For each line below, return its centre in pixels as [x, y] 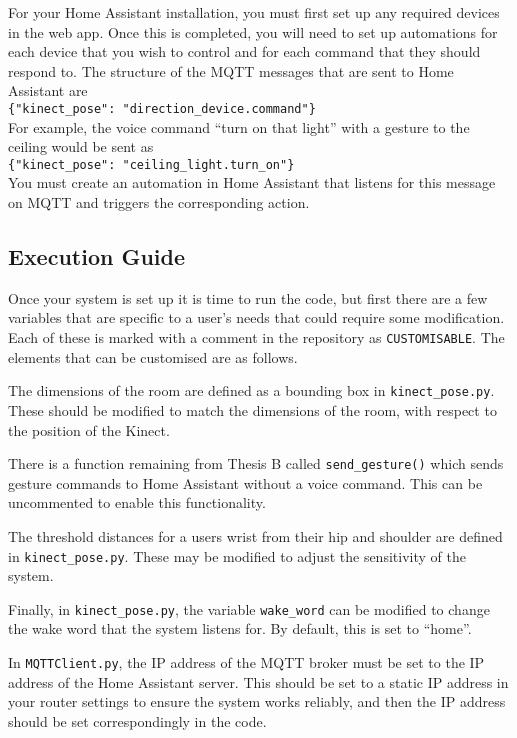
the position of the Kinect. [89, 429]
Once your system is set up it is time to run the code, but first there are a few [248, 297]
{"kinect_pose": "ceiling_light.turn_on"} [151, 164]
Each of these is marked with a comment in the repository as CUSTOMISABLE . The [256, 337]
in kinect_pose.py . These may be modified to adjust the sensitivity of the [237, 555]
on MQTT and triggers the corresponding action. [159, 202]
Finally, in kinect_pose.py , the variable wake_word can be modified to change [249, 608]
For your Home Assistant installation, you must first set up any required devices [254, 12]
